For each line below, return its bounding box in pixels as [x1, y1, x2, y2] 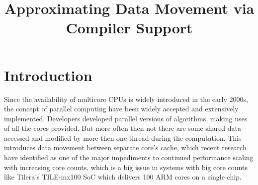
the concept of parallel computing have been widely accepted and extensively [4, 103, 239, 114]
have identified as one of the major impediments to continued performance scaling [4, 152, 254, 163]
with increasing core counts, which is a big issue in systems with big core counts [4, 162, 248, 172]
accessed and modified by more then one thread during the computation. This [4, 132, 242, 143]
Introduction [4, 65, 92, 85]
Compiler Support [66, 17, 193, 38]
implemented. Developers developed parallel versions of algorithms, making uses [4, 113, 248, 123]
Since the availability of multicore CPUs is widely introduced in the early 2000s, [4, 93, 248, 104]
